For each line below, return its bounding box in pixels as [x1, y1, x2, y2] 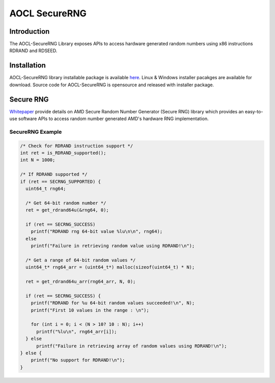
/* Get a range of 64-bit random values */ [25, 257, 136, 263]
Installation [9, 61, 46, 70]
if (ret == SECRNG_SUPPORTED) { [20, 179, 101, 184]
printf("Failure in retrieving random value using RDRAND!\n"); [31, 243, 195, 249]
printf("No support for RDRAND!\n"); [31, 357, 125, 363]
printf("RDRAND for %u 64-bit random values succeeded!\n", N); [31, 300, 195, 306]
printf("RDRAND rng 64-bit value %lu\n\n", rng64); [31, 229, 163, 234]
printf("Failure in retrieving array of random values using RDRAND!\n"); [36, 343, 227, 349]
